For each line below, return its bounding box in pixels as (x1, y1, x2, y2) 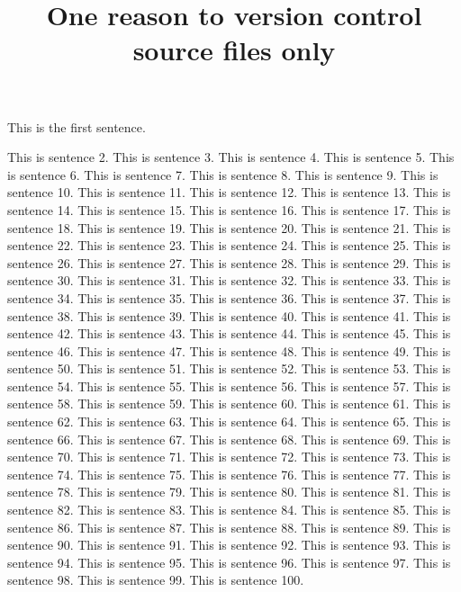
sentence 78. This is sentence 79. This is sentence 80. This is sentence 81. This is (7, 482, 451, 501)
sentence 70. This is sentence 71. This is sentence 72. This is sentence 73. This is (7, 447, 451, 466)
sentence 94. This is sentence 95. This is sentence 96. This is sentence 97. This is (7, 552, 451, 571)
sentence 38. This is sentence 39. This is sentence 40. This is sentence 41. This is (7, 306, 451, 325)
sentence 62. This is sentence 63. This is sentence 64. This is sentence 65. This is (7, 412, 451, 431)
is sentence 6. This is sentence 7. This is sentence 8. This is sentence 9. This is (7, 165, 438, 184)
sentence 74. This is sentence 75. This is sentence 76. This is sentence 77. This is (7, 464, 451, 483)
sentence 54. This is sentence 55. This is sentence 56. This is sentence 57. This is (7, 376, 451, 395)
